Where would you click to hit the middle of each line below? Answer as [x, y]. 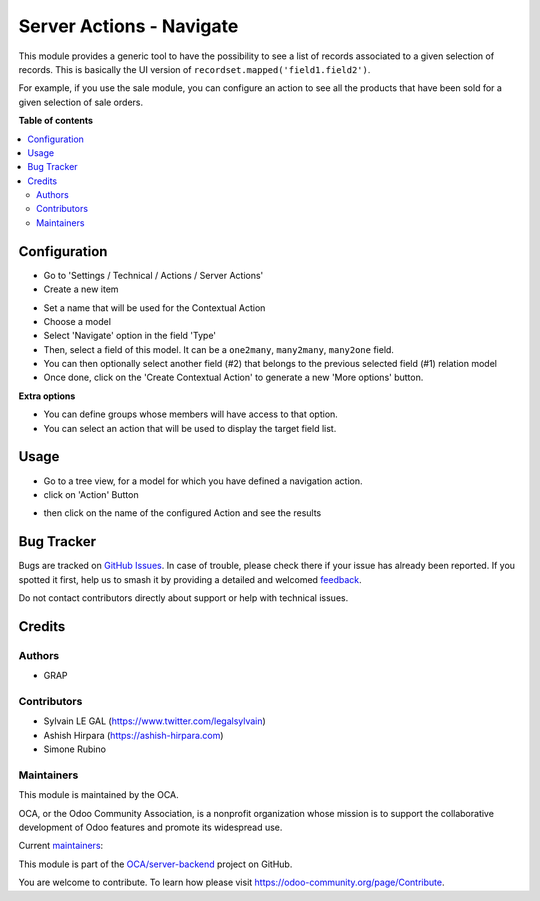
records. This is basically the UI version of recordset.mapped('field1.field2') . [194, 69]
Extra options [47, 396]
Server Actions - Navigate [128, 26]
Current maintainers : [61, 846]
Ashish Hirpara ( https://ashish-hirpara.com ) [133, 735]
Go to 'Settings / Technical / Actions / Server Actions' [153, 275]
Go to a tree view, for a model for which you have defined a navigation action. [203, 481]
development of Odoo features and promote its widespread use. [150, 827]
